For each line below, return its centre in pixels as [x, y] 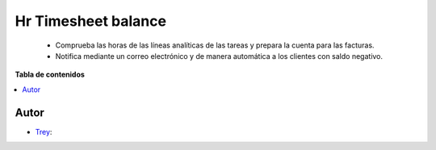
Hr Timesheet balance [91, 21]
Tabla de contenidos [50, 75]
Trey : [44, 131]
